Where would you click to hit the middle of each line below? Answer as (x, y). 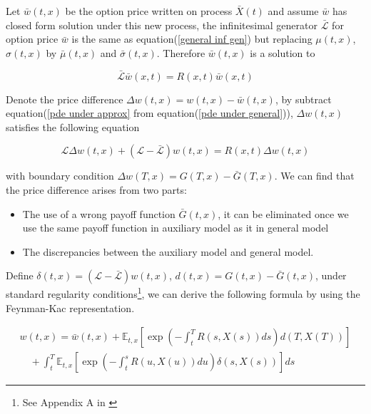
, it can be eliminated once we (283, 213)
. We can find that (314, 176)
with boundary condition (60, 176)
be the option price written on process (149, 11)
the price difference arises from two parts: (96, 189)
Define (20, 275)
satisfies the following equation (73, 126)
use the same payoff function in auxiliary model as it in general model (176, 228)
